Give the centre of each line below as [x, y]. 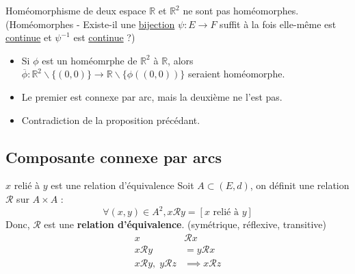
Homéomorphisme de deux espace [76, 10]
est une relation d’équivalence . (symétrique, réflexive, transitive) [185, 224]
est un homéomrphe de [90, 60]
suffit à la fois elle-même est [278, 24]
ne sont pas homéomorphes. [241, 10]
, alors [181, 60]
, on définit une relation [300, 185]
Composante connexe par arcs [114, 157]
